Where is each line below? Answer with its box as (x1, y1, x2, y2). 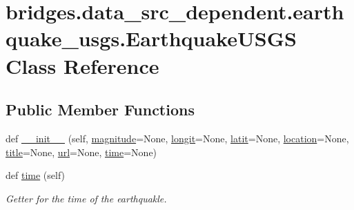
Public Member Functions (6, 99, 195, 120)
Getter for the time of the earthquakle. (6, 191, 167, 205)
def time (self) (6, 168, 66, 182)
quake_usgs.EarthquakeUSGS (6, 24, 297, 52)
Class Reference (6, 51, 159, 79)
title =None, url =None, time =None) (6, 144, 157, 159)
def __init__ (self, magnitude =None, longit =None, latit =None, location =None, (6, 131, 349, 145)
